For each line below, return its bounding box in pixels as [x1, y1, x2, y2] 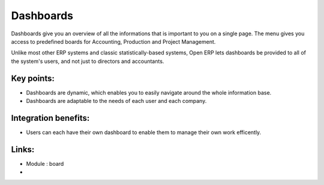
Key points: [11, 73, 55, 83]
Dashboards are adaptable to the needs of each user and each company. [26, 98, 207, 105]
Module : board [26, 160, 64, 167]
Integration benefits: [11, 113, 90, 123]
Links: [11, 144, 35, 154]
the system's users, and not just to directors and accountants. [11, 57, 164, 65]
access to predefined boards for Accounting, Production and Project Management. [11, 38, 216, 45]
